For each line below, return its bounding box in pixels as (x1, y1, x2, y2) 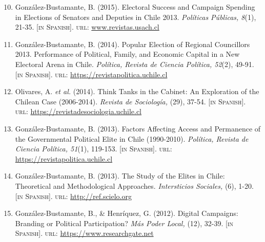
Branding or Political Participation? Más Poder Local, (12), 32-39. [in (15, 217, 234, 228)
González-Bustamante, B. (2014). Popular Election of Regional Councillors (15, 38, 250, 49)
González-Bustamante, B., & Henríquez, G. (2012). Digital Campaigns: (15, 208, 238, 218)
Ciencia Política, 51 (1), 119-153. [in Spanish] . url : (15, 143, 172, 154)
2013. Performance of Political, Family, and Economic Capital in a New (15, 49, 240, 59)
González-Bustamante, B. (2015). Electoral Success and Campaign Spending (15, 2, 255, 12)
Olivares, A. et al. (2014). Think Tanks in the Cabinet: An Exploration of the (15, 86, 259, 97)
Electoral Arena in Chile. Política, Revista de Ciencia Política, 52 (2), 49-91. (15, 58, 254, 69)
